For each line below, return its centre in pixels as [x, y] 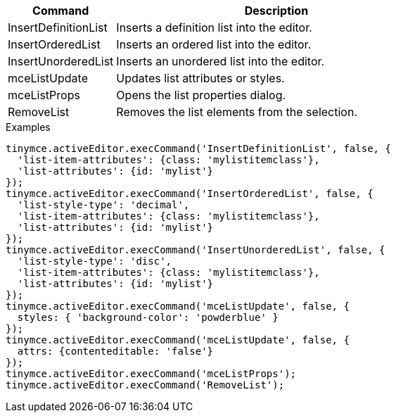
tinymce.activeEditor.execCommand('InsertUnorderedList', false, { [196, 250]
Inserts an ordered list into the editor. [214, 44]
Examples [28, 127]
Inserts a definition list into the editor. [214, 27]
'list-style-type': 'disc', [95, 261]
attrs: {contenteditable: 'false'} [115, 351]
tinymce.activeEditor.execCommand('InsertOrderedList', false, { [190, 194]
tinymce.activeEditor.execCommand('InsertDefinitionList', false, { [198, 148]
